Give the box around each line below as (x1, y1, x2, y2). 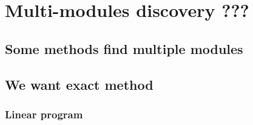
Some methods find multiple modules (5, 39, 243, 58)
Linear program (5, 106, 83, 121)
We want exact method (5, 75, 153, 93)
